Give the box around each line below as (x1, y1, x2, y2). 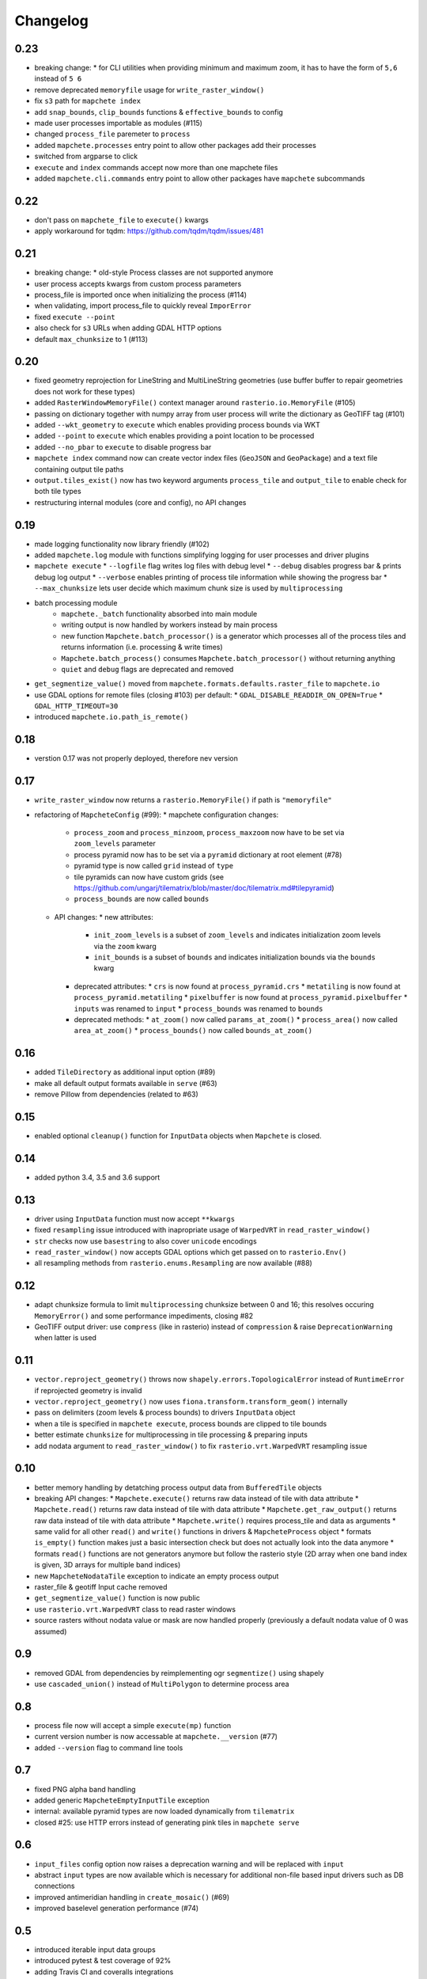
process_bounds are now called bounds (74, 895, 210, 904)
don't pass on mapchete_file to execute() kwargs (34, 215, 209, 225)
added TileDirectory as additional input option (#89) (34, 1067, 216, 1077)
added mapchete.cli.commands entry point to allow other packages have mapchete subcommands (34, 173, 365, 183)
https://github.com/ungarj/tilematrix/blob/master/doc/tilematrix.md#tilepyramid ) (74, 883, 335, 893)
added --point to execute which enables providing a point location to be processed (34, 431, 315, 441)
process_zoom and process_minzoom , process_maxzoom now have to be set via (74, 828, 345, 838)
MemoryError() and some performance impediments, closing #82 (34, 1311, 253, 1320)
